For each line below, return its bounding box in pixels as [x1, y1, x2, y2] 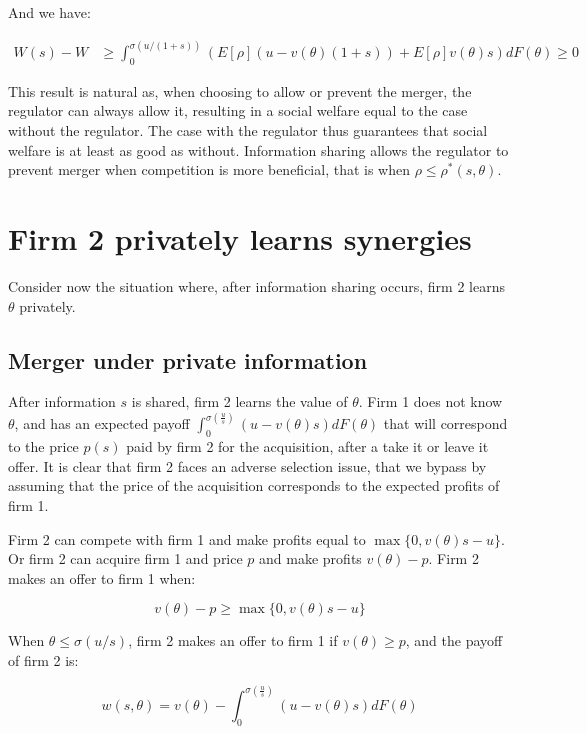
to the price [8, 436, 79, 457]
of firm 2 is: [8, 649, 79, 670]
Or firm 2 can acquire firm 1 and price [8, 548, 243, 569]
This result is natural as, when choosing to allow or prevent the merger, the [8, 80, 472, 101]
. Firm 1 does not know [358, 391, 503, 412]
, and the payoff [405, 630, 503, 651]
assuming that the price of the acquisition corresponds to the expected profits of [8, 475, 500, 496]
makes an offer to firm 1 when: [8, 567, 196, 588]
